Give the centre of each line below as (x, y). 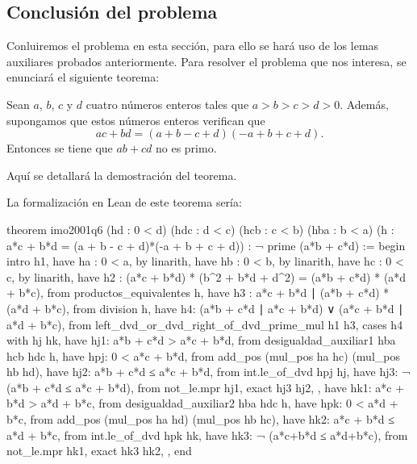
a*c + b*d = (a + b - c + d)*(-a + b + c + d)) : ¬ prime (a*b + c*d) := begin (206, 245)
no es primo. (186, 148)
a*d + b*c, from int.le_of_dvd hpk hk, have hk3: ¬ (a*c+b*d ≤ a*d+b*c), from (207, 435)
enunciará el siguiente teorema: (83, 77)
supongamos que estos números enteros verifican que (136, 120)
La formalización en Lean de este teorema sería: (124, 202)
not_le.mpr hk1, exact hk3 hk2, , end (99, 451)
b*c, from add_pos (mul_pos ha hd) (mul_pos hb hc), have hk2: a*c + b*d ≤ (200, 419)
